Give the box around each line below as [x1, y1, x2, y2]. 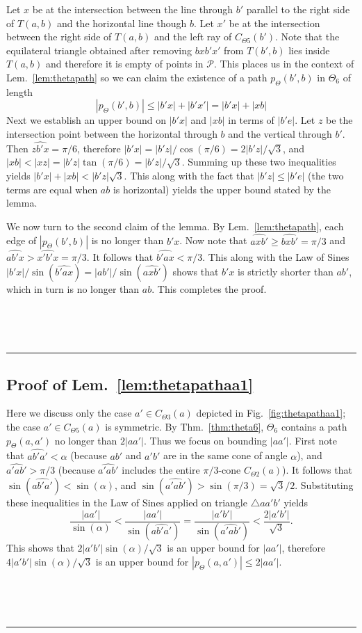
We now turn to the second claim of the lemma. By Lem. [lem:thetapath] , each [6, 218, 344, 233]
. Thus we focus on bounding [143, 433, 268, 447]
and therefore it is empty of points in [45, 56, 204, 71]
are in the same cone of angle [163, 448, 288, 463]
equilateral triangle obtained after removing [6, 42, 192, 57]
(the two [308, 168, 344, 182]
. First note [288, 433, 337, 447]
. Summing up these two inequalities [181, 154, 336, 169]
